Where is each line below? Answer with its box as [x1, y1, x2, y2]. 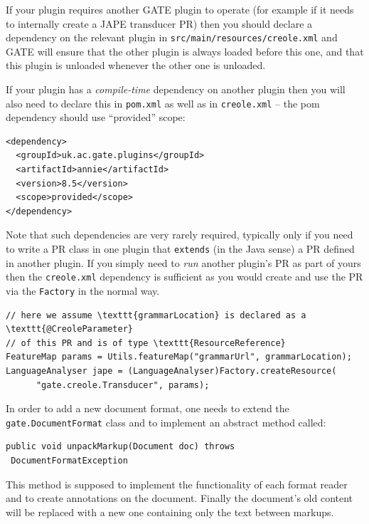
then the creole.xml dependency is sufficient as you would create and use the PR [6, 269, 363, 284]
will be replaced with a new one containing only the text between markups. [6, 504, 334, 519]
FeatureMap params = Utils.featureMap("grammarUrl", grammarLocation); [6, 352, 352, 362]
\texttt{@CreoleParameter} [6, 324, 133, 335]
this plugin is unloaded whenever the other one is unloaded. [6, 58, 266, 73]
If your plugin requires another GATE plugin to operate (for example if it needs [6, 2, 354, 16]
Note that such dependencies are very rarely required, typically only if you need [6, 227, 353, 242]
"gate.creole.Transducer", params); [36, 379, 210, 390]
